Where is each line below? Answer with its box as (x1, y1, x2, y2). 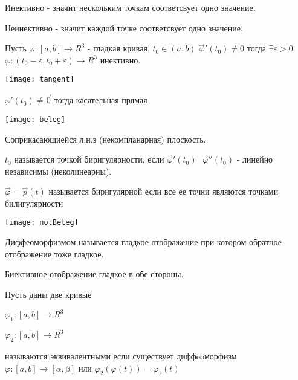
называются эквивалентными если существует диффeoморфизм (5, 350, 237, 362)
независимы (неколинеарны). (5, 164, 112, 177)
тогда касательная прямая (54, 94, 147, 106)
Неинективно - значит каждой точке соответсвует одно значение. (5, 21, 243, 34)
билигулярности (5, 196, 63, 209)
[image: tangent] (5, 75, 74, 84)
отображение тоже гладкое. (5, 247, 104, 260)
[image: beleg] (5, 115, 66, 124)
